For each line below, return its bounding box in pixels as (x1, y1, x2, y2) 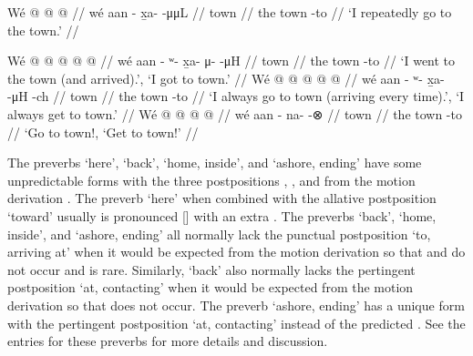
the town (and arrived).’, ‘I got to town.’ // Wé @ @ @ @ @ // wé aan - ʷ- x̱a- (7, 68, 445, 87)
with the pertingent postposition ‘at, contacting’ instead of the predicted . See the (7, 313, 466, 332)
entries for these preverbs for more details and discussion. (7, 331, 328, 351)
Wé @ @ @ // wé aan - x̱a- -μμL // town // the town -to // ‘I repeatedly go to (7, 3, 452, 21)
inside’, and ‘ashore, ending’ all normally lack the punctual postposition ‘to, (7, 224, 431, 243)
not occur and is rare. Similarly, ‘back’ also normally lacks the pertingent (7, 259, 416, 279)
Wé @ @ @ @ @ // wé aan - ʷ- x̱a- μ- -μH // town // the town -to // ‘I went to (7, 51, 456, 70)
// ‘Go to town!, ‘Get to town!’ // (7, 122, 199, 141)
